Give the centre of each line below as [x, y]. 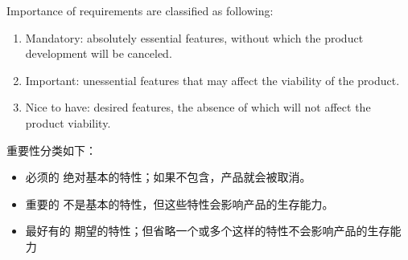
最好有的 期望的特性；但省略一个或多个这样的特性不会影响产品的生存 [208, 231]
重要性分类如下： [52, 150]
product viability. [68, 122]
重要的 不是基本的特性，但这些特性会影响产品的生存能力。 [179, 203]
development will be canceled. [99, 53]
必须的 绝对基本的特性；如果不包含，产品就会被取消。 [168, 177]
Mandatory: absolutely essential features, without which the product [194, 37]
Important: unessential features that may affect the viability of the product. [212, 80]
